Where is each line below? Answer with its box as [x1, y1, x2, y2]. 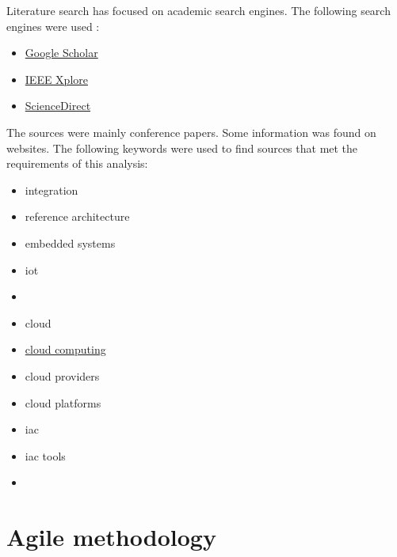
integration [25, 181, 78, 198]
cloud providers [25, 367, 100, 384]
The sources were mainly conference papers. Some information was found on [6, 123, 376, 140]
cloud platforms [25, 394, 101, 411]
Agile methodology [6, 521, 216, 553]
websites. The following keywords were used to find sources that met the [6, 139, 358, 156]
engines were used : [6, 17, 100, 34]
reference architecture [25, 208, 130, 225]
